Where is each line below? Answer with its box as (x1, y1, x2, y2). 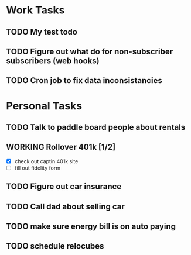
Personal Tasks (6, 99, 83, 112)
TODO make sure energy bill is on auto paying (6, 222, 176, 232)
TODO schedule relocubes (6, 241, 104, 251)
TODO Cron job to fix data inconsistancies (6, 75, 162, 85)
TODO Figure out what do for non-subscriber (6, 46, 173, 56)
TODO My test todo (6, 27, 78, 37)
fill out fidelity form (14, 164, 60, 171)
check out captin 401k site (14, 157, 79, 164)
